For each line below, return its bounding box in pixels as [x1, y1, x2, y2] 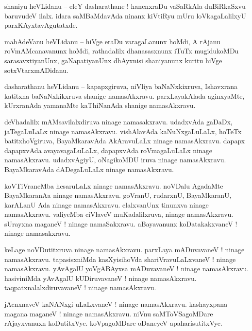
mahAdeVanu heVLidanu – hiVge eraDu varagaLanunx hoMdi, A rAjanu [4, 36, 220, 46]
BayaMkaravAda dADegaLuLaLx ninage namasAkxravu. [4, 164, 174, 174]
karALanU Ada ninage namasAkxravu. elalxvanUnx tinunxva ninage [4, 199, 209, 209]
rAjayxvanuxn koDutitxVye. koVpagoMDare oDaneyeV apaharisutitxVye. [4, 318, 222, 328]
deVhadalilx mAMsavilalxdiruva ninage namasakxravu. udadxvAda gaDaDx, [4, 116, 233, 126]
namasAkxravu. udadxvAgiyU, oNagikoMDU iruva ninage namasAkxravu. [4, 155, 226, 165]
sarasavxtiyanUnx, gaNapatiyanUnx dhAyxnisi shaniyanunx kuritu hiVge [4, 55, 222, 65]
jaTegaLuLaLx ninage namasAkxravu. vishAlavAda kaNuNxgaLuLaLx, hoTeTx [4, 126, 242, 136]
